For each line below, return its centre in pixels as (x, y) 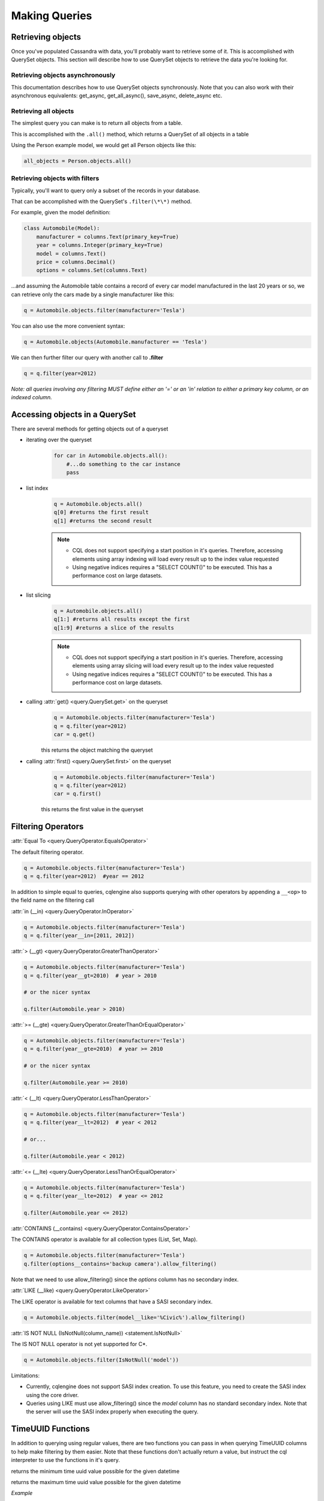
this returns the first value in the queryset (92, 809)
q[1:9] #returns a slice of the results (114, 628)
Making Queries (52, 16)
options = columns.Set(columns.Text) (92, 270)
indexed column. (31, 397)
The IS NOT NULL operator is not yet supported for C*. (79, 1344)
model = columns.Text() (71, 253)
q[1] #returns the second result (103, 521)
